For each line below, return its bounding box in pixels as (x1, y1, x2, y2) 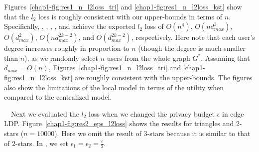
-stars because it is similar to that (147, 128, 251, 138)
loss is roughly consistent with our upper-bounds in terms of (38, 11, 222, 21)
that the (4, 11, 29, 21)
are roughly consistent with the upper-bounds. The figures (74, 72, 253, 82)
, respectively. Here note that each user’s (131, 32, 255, 42)
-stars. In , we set (15, 138, 68, 148)
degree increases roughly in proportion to (4, 43, 129, 53)
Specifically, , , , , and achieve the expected (4, 21, 135, 31)
